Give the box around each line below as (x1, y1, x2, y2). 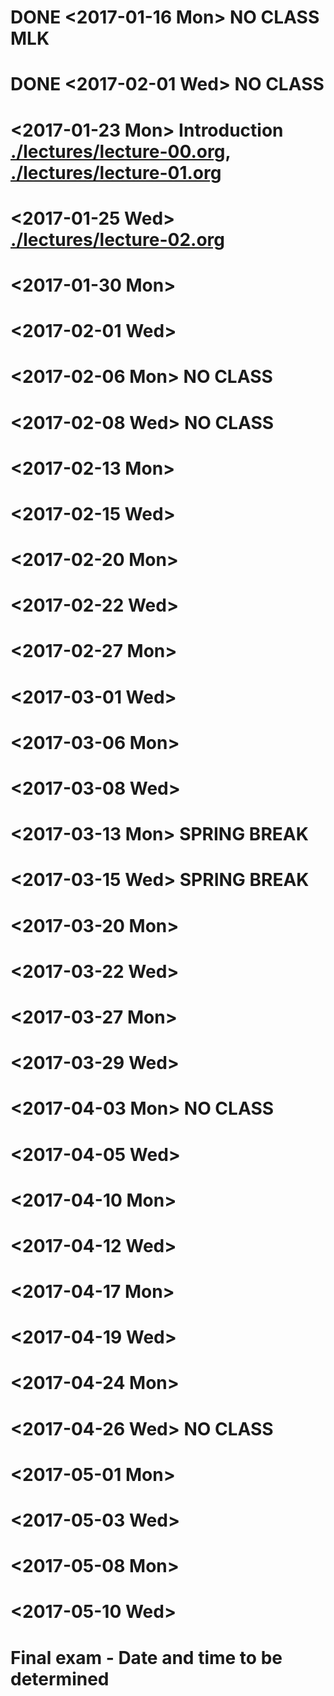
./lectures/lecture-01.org (10, 161, 222, 184)
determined (10, 1667, 110, 1690)
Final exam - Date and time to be (10, 1646, 283, 1669)
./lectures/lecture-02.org (10, 228, 225, 251)
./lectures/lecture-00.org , (10, 140, 231, 163)
